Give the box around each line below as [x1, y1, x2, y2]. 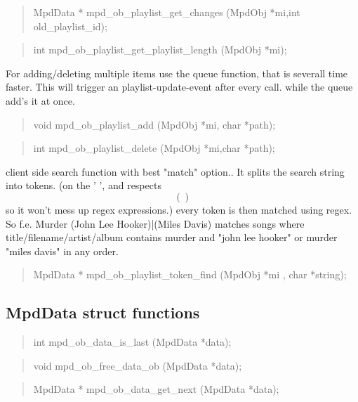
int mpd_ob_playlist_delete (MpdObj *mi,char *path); [33, 141, 275, 155]
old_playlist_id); [33, 18, 107, 33]
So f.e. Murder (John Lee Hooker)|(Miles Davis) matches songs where [6, 216, 305, 231]
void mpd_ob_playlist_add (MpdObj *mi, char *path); [33, 117, 276, 131]
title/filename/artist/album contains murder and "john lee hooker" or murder [6, 230, 338, 245]
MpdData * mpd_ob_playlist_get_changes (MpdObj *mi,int [33, 5, 300, 19]
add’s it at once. [6, 93, 75, 108]
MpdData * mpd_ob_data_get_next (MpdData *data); [33, 382, 279, 396]
